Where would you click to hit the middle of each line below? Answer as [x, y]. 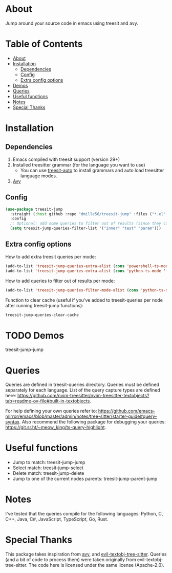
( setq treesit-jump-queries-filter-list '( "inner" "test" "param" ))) [85, 228]
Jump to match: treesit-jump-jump [49, 463]
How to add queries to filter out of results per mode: [60, 281]
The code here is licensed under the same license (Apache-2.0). [96, 565]
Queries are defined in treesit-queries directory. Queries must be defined [82, 385]
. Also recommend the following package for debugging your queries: [93, 422]
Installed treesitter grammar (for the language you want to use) [79, 164]
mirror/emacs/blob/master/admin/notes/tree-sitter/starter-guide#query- [81, 416]
